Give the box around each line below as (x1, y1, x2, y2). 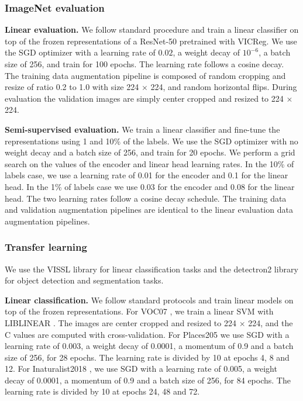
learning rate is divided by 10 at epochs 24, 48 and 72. (5, 385, 200, 397)
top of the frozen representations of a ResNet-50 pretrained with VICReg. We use (5, 34, 297, 47)
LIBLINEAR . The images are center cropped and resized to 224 (5, 316, 236, 329)
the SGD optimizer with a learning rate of (5, 46, 156, 58)
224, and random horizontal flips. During (150, 81, 297, 93)
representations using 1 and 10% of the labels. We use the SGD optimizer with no (5, 134, 298, 147)
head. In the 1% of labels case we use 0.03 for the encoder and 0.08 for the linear (5, 180, 295, 192)
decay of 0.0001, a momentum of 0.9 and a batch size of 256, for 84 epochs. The (5, 374, 291, 386)
